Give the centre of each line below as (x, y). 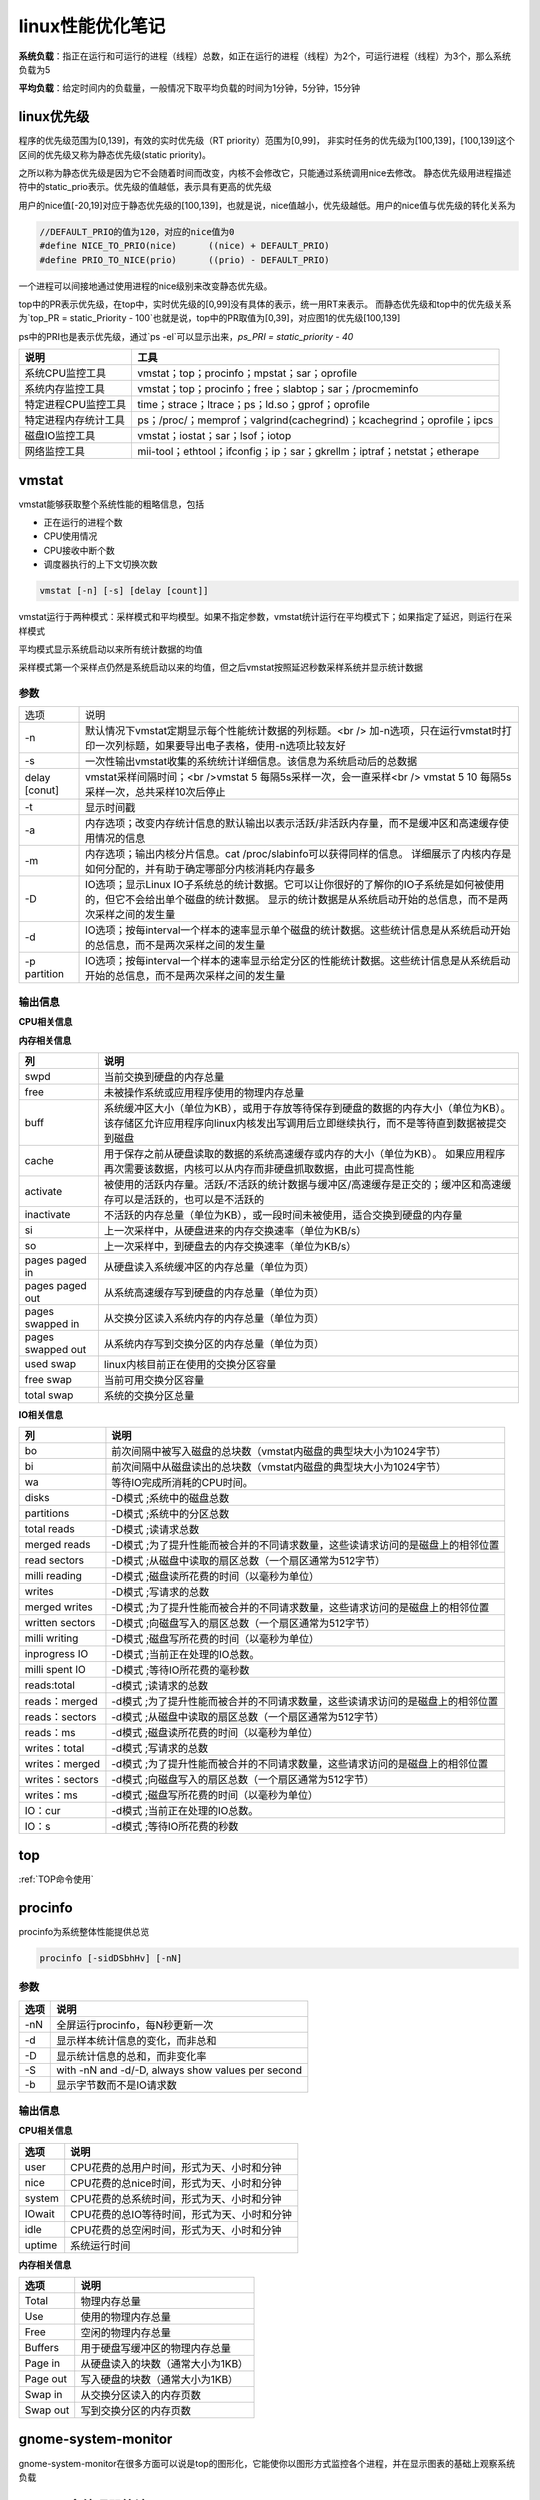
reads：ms (50, 1733)
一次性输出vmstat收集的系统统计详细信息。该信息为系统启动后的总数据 (251, 762)
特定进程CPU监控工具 (75, 405)
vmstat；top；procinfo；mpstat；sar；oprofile (247, 373)
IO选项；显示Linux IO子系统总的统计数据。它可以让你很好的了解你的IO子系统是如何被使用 (295, 885)
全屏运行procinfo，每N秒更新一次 (135, 2025)
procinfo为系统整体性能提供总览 (84, 1931)
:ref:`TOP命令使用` (56, 1879)
